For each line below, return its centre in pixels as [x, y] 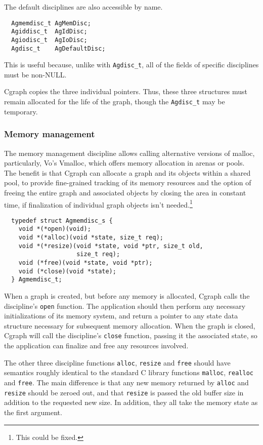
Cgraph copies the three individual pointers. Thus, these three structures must [126, 91]
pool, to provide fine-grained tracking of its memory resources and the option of [128, 183]
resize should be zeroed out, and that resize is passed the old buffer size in [124, 392]
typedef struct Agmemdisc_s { [62, 220]
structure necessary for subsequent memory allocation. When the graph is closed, [130, 325]
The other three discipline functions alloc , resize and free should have [117, 362]
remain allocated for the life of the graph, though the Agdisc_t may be [115, 102]
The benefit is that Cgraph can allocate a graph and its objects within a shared [127, 172]
